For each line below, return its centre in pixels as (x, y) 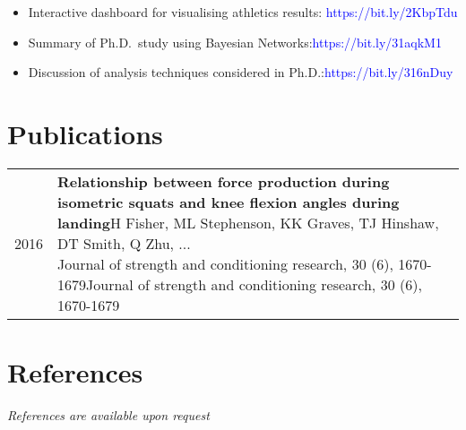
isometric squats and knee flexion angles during (229, 202)
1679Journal (95, 284)
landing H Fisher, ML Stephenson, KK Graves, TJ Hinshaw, (248, 222)
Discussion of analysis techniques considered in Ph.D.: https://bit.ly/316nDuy (241, 72)
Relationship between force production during (224, 181)
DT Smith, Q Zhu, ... (124, 243)
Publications (85, 133)
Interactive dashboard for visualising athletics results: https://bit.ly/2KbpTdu (243, 12)
